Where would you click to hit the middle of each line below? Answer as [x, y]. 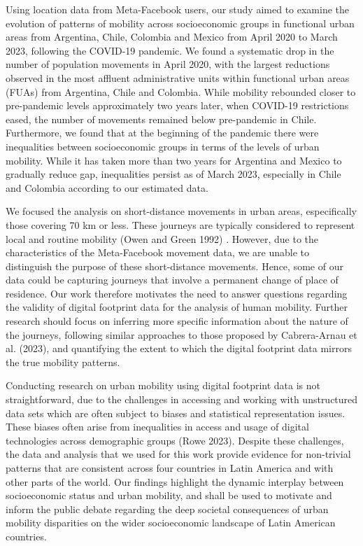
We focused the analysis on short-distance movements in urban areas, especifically [181, 211]
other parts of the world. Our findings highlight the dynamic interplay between [175, 481]
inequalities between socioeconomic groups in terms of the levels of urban [163, 146]
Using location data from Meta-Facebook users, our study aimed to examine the [178, 9]
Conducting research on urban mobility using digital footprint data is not [163, 385]
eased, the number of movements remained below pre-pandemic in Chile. [161, 119]
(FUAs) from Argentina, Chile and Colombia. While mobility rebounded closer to [181, 91]
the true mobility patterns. [63, 362]
